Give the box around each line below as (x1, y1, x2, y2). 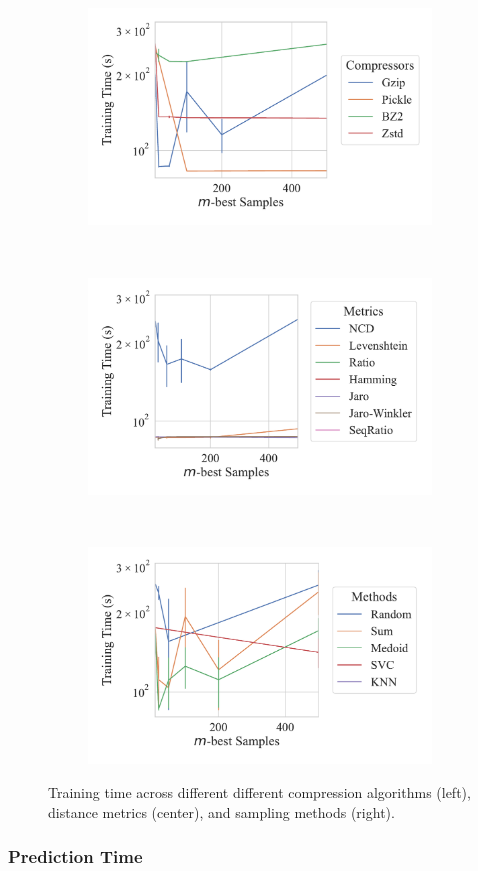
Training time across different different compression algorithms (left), (48, 782, 471, 802)
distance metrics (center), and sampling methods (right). (48, 801, 395, 822)
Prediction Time (8, 844, 143, 869)
